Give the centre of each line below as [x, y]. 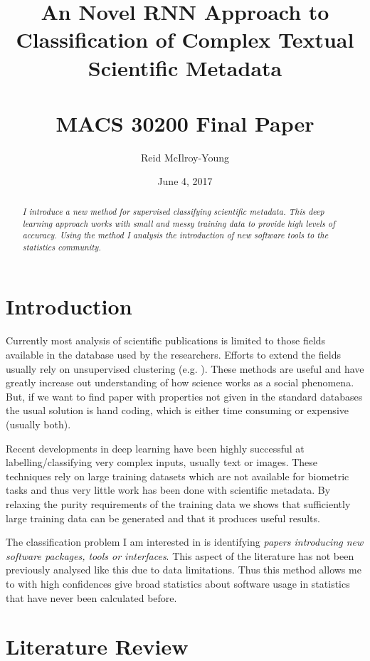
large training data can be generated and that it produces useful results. [163, 518]
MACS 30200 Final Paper [185, 123]
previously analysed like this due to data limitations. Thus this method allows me [184, 570]
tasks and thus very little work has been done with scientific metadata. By [168, 490]
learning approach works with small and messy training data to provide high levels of [179, 223]
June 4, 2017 [185, 181]
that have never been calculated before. [91, 597]
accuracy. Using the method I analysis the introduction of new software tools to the [175, 235]
